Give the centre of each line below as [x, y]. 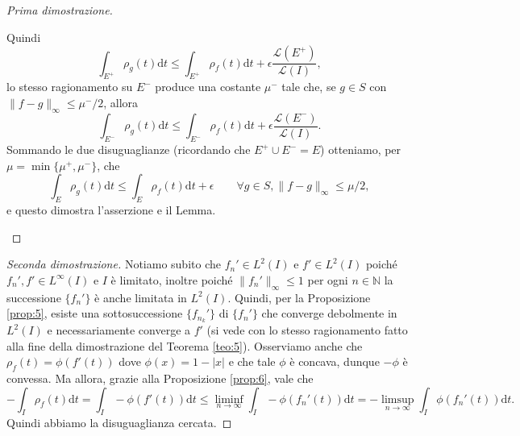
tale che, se [309, 87]
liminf [229, 399]
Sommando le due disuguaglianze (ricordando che [129, 149]
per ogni [328, 279]
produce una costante [208, 87]
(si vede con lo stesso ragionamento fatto [307, 330]
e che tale [252, 361]
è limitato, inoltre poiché [172, 279]
